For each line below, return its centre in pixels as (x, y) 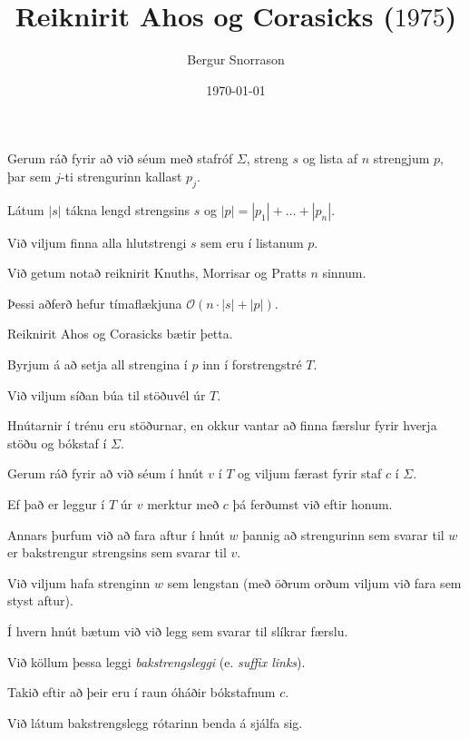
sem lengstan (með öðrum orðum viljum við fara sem (314, 582)
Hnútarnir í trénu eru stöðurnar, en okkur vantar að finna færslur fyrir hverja (222, 425)
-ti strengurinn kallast (121, 176)
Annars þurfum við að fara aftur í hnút (116, 534)
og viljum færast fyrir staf (310, 473)
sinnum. (344, 273)
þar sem (29, 176)
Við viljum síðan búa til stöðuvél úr (107, 394)
